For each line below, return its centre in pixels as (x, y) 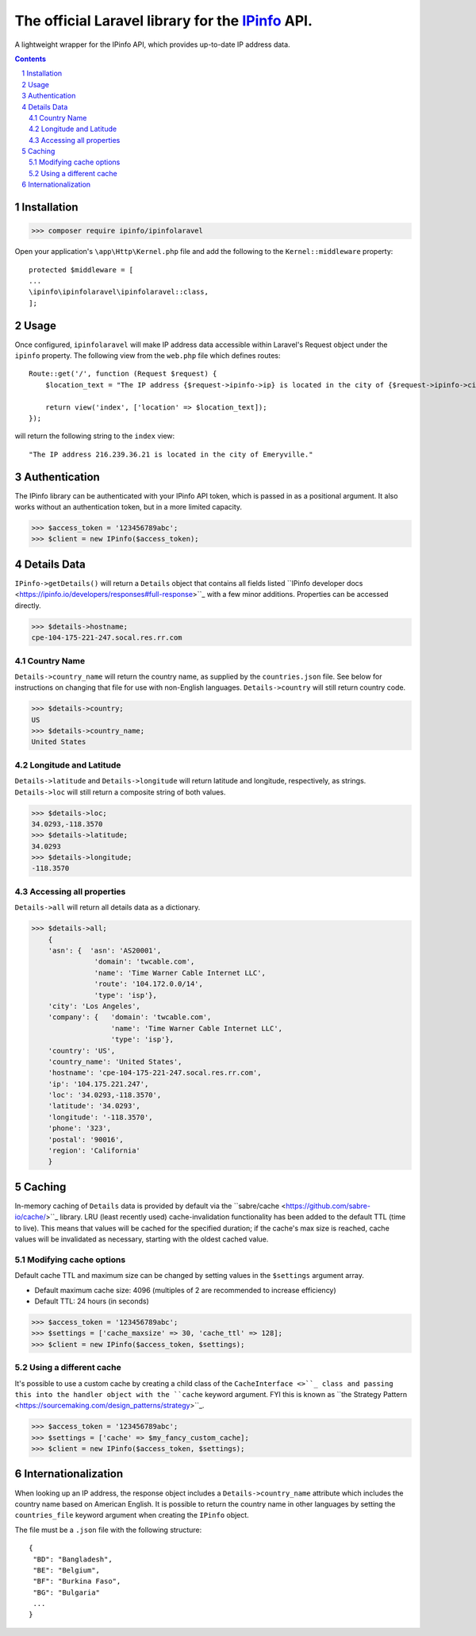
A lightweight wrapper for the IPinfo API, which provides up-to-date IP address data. (152, 44)
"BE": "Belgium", (67, 1570)
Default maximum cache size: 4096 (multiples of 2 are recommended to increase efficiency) (185, 1290)
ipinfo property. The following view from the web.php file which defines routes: (148, 356)
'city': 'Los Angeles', (94, 1006)
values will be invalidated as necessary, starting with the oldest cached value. (142, 1239)
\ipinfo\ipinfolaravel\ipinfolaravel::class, (119, 292)
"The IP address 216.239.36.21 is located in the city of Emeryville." (171, 454)
